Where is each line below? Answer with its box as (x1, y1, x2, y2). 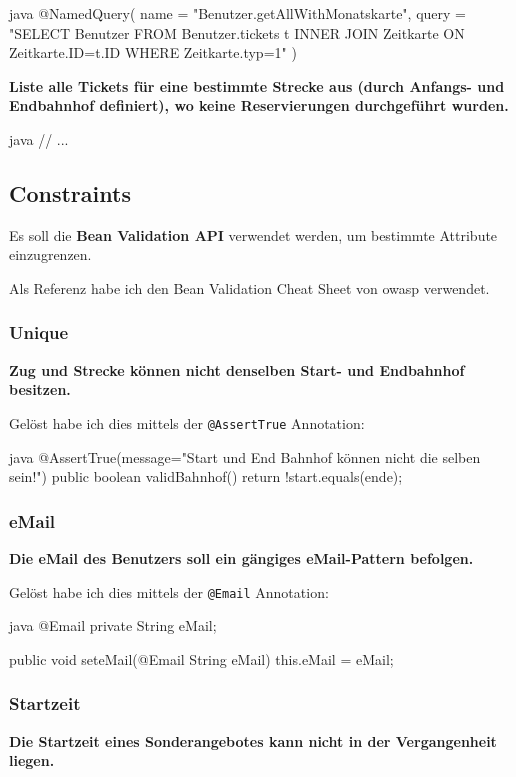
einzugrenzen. (9, 244, 92, 265)
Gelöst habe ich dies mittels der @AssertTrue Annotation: (9, 412, 365, 433)
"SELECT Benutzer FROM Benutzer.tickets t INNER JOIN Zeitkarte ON (9, 22, 465, 43)
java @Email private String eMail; (9, 615, 217, 636)
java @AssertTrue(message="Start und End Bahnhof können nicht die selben (9, 446, 481, 467)
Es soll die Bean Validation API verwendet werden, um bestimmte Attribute (9, 224, 498, 245)
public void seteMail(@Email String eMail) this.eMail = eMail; (9, 648, 394, 669)
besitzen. (9, 379, 71, 400)
